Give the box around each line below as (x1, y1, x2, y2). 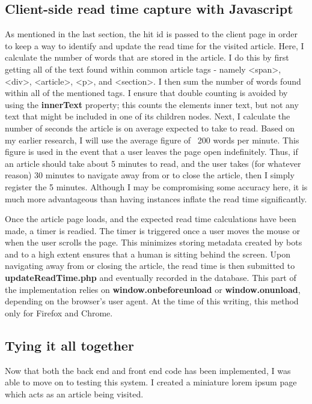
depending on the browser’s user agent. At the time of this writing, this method (5, 295, 299, 307)
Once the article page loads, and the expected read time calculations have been (5, 213, 296, 225)
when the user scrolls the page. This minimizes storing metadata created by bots (5, 236, 302, 249)
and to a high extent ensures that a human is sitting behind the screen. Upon (5, 247, 290, 260)
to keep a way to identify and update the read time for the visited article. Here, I (5, 39, 304, 52)
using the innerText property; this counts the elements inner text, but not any (5, 98, 299, 110)
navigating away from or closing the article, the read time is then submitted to (5, 259, 295, 272)
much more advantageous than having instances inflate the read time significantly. (5, 192, 307, 205)
